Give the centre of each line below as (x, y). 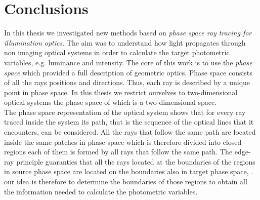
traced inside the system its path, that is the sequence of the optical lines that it (129, 122)
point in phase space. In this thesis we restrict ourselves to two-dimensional (121, 92)
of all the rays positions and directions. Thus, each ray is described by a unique (127, 82)
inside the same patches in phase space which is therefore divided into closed (123, 142)
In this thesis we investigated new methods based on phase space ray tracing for (128, 33)
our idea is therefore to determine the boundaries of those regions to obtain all (126, 182)
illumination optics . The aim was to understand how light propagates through (125, 42)
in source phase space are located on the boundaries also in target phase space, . (129, 171)
